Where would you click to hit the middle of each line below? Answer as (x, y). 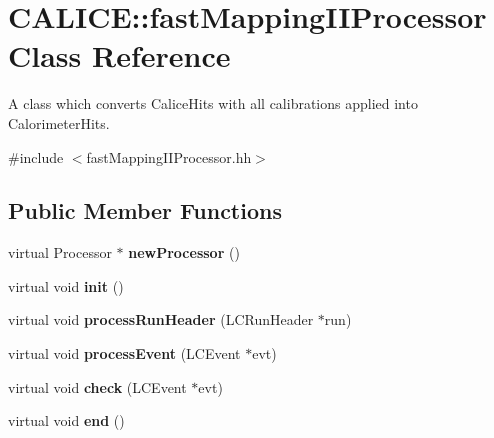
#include (36, 156)
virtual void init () (66, 285)
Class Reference (119, 55)
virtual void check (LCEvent (97, 386)
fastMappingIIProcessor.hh (169, 156)
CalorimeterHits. (59, 122)
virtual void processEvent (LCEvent (124, 353)
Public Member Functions (145, 210)
